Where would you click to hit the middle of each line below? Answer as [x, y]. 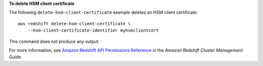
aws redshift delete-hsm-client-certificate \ [74, 24]
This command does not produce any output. [54, 41]
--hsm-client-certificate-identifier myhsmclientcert [93, 31]
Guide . [16, 57]
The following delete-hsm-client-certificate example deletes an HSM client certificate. [103, 13]
